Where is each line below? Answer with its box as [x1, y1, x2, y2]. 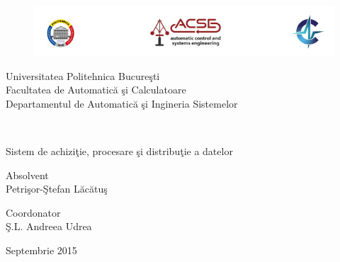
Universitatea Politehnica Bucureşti [6, 68, 160, 83]
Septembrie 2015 [6, 242, 77, 257]
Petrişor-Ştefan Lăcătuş [6, 181, 108, 196]
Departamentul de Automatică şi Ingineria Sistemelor [6, 96, 238, 110]
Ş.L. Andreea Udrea [6, 219, 92, 234]
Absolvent [6, 167, 49, 182]
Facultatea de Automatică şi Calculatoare [6, 82, 186, 97]
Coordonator [6, 205, 61, 220]
